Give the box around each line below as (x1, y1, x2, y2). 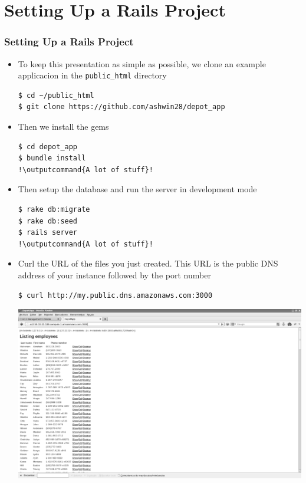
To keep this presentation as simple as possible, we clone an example (18, 57, 266, 70)
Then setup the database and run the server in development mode (18, 183, 257, 195)
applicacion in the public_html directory (18, 69, 167, 81)
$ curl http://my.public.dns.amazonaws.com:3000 (18, 291, 213, 300)
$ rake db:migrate (18, 205, 90, 213)
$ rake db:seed (18, 216, 78, 225)
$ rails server (18, 228, 78, 237)
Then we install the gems (18, 120, 109, 133)
